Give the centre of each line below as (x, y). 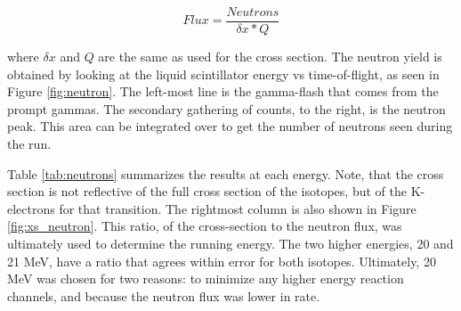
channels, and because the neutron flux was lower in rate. (164, 295)
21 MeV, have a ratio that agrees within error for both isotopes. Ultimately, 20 (222, 261)
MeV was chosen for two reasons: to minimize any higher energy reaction (206, 278)
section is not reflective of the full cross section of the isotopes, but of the (207, 191)
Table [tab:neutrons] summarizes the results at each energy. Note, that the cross (226, 173)
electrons (31, 208)
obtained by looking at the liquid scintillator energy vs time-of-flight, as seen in (223, 74)
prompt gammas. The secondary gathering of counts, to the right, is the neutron (226, 108)
